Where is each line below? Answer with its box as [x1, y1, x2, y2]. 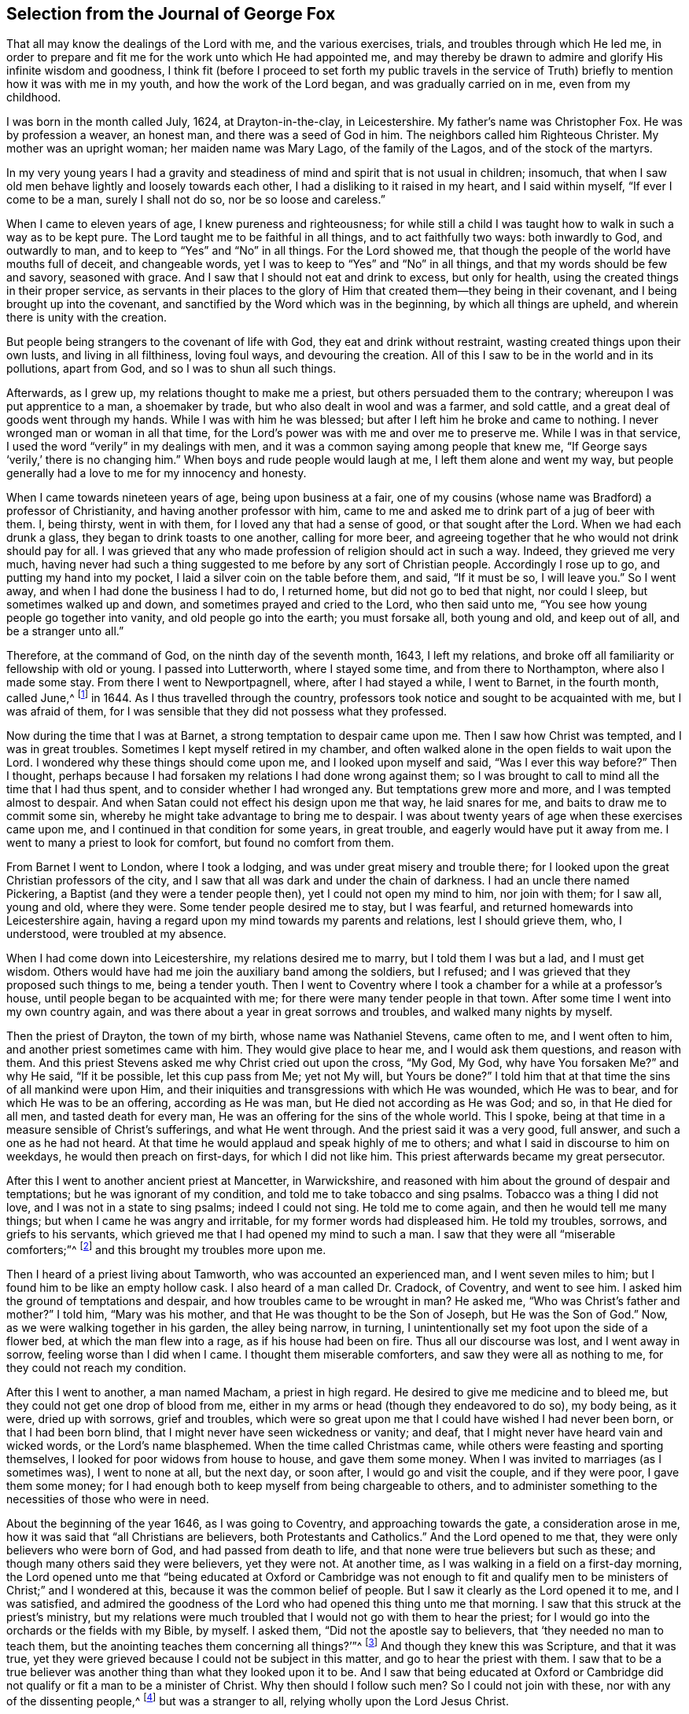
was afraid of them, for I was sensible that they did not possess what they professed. [6, 704, 448, 719]
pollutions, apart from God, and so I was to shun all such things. [6, 362, 337, 376]
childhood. [6, 90, 61, 105]
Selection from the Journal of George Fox [6, 4, 336, 24]
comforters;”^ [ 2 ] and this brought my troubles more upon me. [6, 1241, 326, 1256]
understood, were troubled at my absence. [6, 927, 227, 941]
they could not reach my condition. [6, 1360, 186, 1374]
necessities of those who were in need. [6, 1491, 209, 1506]
